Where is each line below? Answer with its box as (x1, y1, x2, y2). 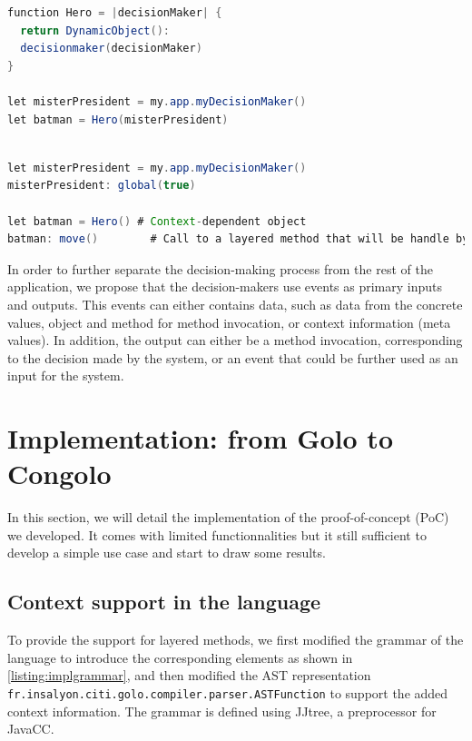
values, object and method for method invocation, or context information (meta (7, 312, 451, 331)
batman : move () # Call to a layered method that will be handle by (7, 232, 469, 246)
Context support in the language (7, 588, 321, 616)
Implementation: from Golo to (7, 420, 393, 457)
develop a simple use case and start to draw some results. (7, 543, 326, 562)
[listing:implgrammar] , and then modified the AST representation (7, 666, 371, 685)
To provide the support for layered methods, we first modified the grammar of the (7, 630, 464, 649)
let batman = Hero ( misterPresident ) (7, 113, 229, 126)
